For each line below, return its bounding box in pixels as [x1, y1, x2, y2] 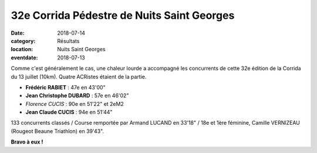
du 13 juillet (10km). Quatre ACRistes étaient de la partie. [11, 73, 147, 80]
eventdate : [11, 54, 38, 61]
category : [11, 37, 36, 44]
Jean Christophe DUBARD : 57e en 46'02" [25, 92, 129, 99]
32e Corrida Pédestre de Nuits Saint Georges [11, 9, 235, 22]
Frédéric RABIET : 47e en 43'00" [25, 84, 106, 91]
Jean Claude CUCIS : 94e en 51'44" [25, 109, 113, 116]
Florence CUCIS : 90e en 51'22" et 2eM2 [25, 100, 124, 107]
